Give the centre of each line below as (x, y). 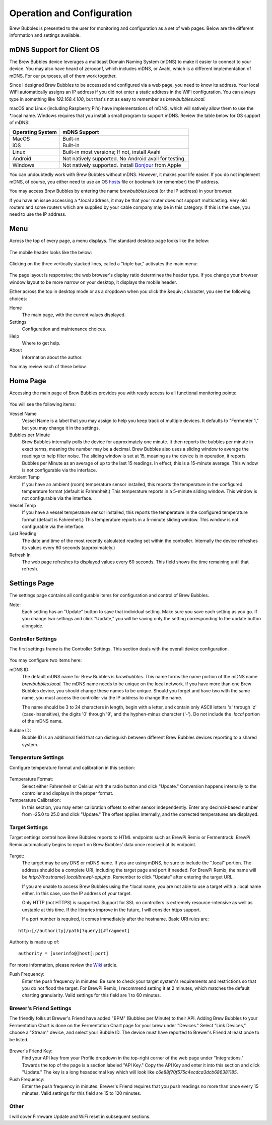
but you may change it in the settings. (61, 428)
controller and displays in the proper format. (67, 793)
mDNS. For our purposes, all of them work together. (63, 76)
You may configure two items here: (46, 660)
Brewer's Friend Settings (40, 1009)
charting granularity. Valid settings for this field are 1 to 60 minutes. (91, 995)
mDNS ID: (19, 669)
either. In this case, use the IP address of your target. (77, 894)
